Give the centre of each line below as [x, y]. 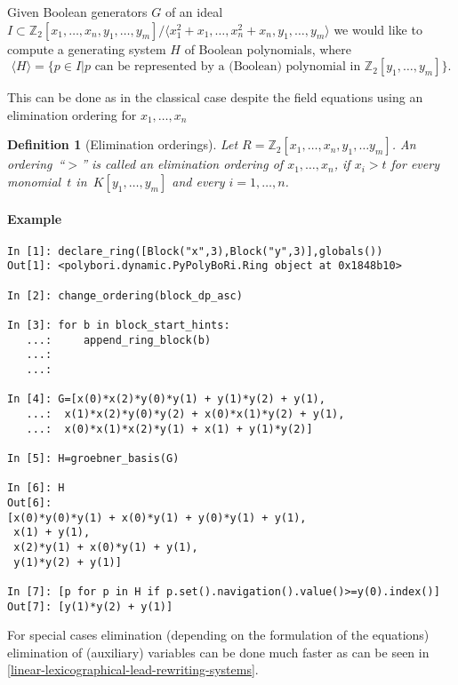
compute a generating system [87, 48]
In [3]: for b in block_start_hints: [119, 326]
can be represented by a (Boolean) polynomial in [228, 67]
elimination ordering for [72, 114]
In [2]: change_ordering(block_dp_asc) [125, 295]
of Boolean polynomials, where [268, 48]
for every [415, 164]
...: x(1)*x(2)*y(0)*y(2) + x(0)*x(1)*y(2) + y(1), [185, 414]
